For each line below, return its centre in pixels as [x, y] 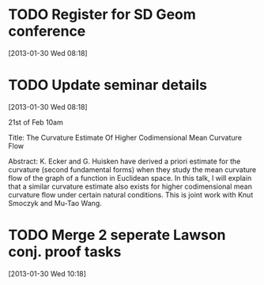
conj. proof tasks [65, 252]
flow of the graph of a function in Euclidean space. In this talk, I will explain [130, 178]
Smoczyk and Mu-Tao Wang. [55, 203]
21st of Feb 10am [36, 122]
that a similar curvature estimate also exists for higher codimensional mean [130, 186]
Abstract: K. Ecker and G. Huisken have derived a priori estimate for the [124, 161]
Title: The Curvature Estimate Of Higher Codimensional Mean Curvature [125, 137]
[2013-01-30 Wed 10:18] [47, 273]
